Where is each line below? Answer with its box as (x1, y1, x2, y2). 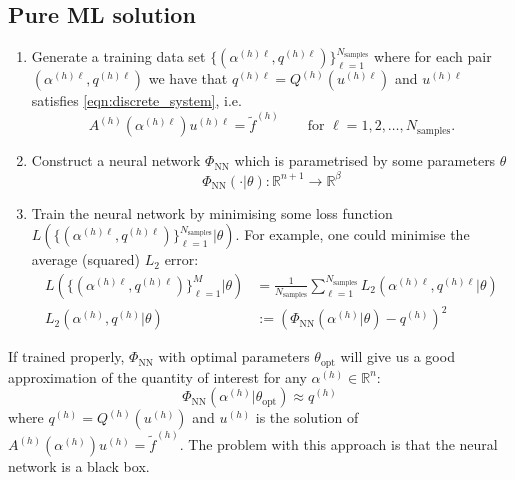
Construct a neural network (31, 150, 201, 171)
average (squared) (31, 249, 141, 270)
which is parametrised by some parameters (234, 150, 496, 171)
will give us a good (340, 346, 455, 367)
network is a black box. (8, 456, 150, 476)
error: (164, 249, 199, 270)
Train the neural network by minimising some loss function (31, 202, 393, 223)
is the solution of (255, 407, 359, 428)
